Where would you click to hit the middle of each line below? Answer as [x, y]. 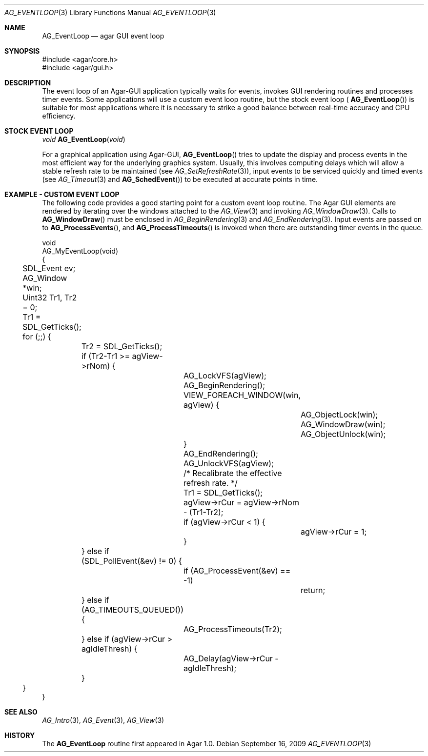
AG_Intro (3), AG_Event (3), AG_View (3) [103, 720]
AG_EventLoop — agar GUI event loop [103, 36]
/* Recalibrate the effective [233, 473]
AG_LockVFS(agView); [225, 376]
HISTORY [20, 735]
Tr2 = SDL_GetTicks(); [122, 346]
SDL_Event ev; [49, 268]
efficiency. [59, 116]
